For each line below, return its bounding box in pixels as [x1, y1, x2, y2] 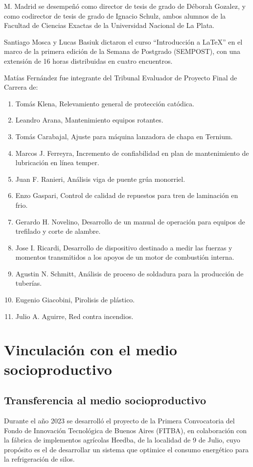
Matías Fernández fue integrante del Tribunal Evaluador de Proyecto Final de [4, 72, 237, 82]
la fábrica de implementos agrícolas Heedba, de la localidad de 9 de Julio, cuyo [4, 435, 240, 445]
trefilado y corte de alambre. [15, 226, 101, 236]
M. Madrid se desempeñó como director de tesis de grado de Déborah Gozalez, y [4, 1, 246, 11]
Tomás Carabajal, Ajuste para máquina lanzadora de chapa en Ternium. [15, 131, 233, 141]
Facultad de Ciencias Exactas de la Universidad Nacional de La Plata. [4, 20, 214, 30]
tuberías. [15, 278, 42, 288]
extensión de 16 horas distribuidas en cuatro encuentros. [4, 55, 173, 66]
